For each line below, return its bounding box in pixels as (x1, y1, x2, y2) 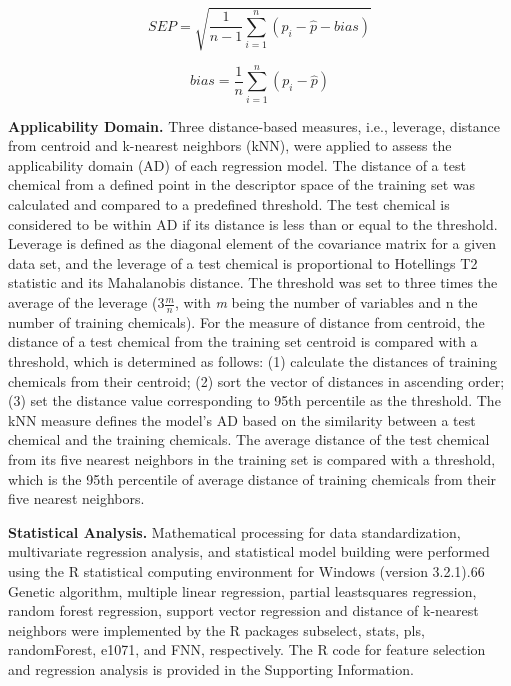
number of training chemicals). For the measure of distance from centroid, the (8, 311, 485, 332)
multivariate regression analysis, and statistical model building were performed (8, 541, 490, 562)
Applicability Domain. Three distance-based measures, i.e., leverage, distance (8, 115, 500, 136)
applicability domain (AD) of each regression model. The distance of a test (8, 154, 466, 175)
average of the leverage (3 (8, 292, 165, 313)
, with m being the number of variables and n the (175, 292, 478, 313)
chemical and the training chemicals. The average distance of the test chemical (8, 429, 490, 450)
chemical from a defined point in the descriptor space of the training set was (8, 174, 476, 195)
